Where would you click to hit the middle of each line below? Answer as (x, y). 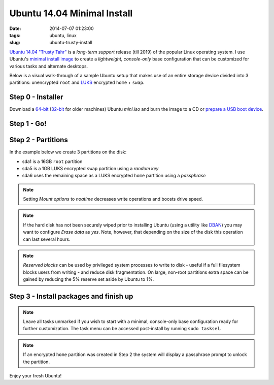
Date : (15, 28)
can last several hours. (47, 239)
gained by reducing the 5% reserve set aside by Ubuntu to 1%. (89, 279)
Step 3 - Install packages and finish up (71, 296)
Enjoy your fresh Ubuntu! (36, 375)
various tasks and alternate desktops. (49, 66)
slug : (15, 43)
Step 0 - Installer (36, 97)
